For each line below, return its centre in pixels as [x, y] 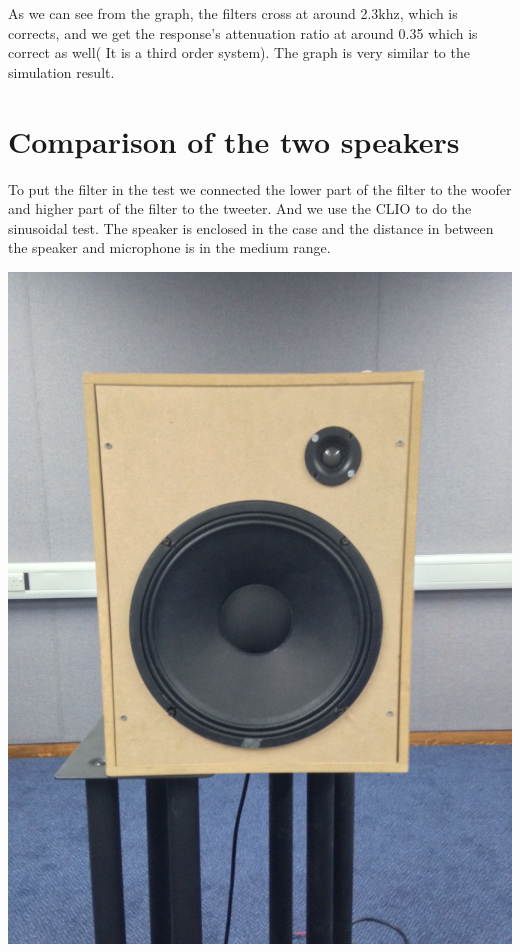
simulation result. [61, 71]
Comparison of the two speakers [234, 140]
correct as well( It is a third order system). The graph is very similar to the [239, 52]
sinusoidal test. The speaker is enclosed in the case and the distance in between [251, 227]
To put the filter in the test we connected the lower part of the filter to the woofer [260, 188]
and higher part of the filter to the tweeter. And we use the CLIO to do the [240, 208]
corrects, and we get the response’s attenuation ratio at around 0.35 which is [243, 32]
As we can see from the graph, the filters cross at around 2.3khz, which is [233, 13]
